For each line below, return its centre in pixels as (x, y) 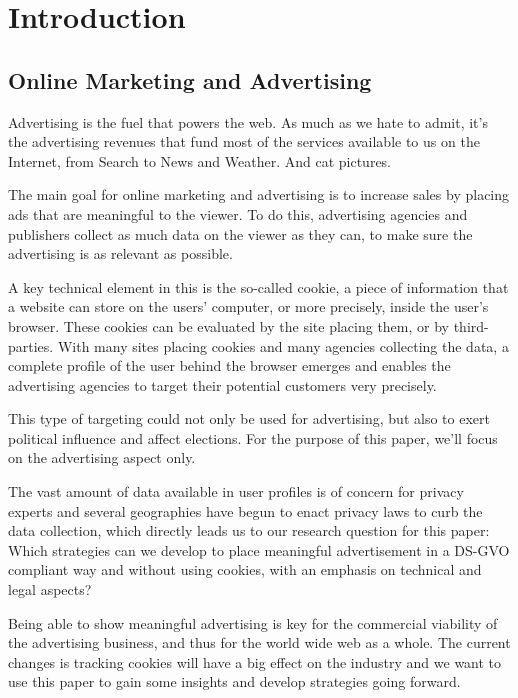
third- (471, 325)
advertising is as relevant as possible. (120, 253)
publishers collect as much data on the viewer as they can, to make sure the (240, 233)
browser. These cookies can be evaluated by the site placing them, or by (228, 325)
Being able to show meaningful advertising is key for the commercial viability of (253, 622)
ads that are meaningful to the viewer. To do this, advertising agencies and (238, 213)
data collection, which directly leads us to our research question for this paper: (249, 530)
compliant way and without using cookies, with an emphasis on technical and (245, 569)
